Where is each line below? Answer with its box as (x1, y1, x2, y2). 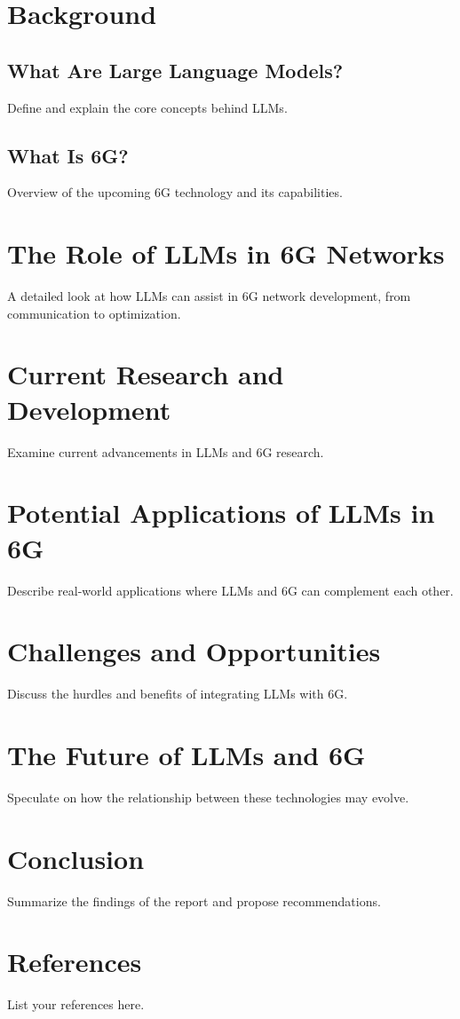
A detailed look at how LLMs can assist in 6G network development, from (7, 287, 411, 305)
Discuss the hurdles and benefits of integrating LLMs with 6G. (7, 684, 348, 703)
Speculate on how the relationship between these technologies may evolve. (7, 787, 409, 806)
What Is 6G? (7, 141, 129, 169)
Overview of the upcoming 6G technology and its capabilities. (7, 183, 343, 201)
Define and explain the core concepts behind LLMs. (7, 98, 288, 116)
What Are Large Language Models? (7, 56, 344, 83)
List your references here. (7, 995, 145, 1014)
